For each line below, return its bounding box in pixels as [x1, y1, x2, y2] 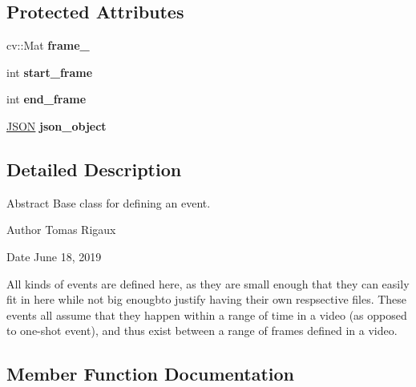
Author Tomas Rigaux [6, 221, 116, 238]
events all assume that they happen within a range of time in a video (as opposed [6, 306, 407, 323]
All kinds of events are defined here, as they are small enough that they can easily [6, 275, 410, 292]
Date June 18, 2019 [6, 248, 102, 264]
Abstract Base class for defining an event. [6, 194, 211, 211]
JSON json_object [6, 117, 107, 134]
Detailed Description [6, 156, 182, 181]
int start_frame [6, 63, 93, 80]
